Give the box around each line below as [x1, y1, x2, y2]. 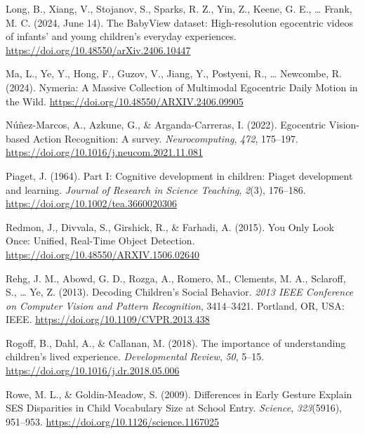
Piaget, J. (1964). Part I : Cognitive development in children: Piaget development [6, 168, 353, 183]
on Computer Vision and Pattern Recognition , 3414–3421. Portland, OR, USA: [6, 298, 345, 313]
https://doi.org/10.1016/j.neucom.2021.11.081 [6, 145, 203, 159]
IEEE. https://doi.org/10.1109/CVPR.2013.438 [6, 312, 210, 327]
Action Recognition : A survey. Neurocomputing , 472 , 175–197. [32, 131, 298, 145]
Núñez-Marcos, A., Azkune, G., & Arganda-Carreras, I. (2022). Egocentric [6, 117, 326, 132]
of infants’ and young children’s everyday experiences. [6, 29, 237, 44]
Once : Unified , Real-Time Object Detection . [6, 233, 195, 248]
